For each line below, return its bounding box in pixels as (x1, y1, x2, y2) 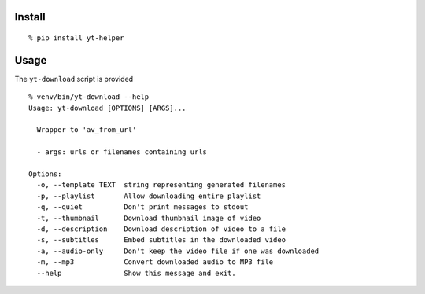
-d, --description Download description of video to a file (36, 225, 286, 233)
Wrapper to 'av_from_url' (36, 126, 137, 134)
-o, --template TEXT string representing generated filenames (36, 181, 286, 189)
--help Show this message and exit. (36, 268, 236, 277)
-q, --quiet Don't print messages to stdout (36, 203, 249, 211)
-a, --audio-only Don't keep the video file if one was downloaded (36, 246, 320, 255)
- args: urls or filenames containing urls (36, 148, 208, 156)
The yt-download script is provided (14, 74, 134, 83)
